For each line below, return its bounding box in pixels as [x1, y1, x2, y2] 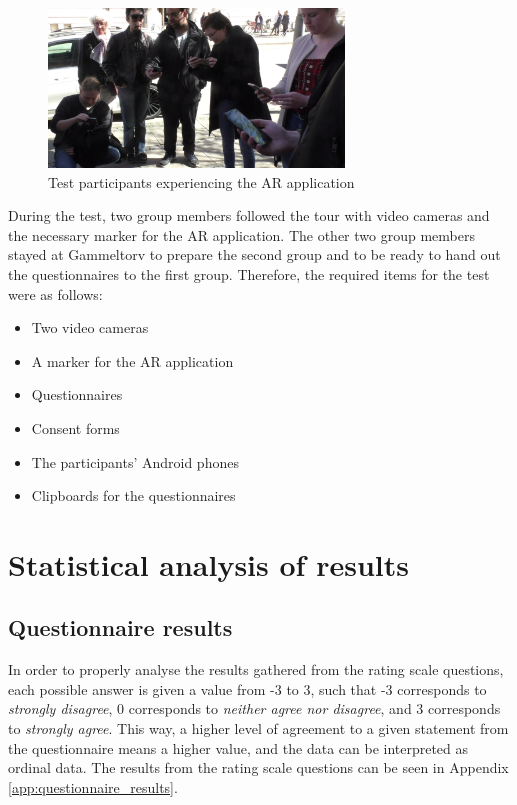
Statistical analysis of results [8, 543, 409, 584]
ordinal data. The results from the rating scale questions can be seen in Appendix [8, 757, 509, 778]
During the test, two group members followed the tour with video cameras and [8, 205, 490, 226]
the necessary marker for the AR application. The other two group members [8, 224, 475, 245]
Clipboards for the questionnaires [31, 485, 236, 506]
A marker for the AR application [31, 350, 234, 371]
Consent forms [31, 417, 120, 438]
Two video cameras [31, 317, 149, 338]
